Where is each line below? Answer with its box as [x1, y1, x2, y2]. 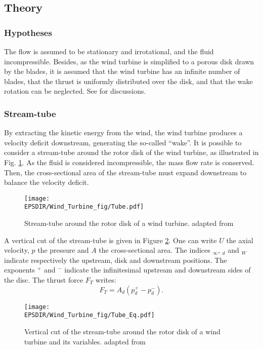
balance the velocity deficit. [4, 177, 89, 187]
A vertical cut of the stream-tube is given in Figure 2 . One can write [4, 235, 217, 245]
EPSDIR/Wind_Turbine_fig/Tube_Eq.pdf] [24, 312, 155, 319]
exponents [4, 264, 35, 275]
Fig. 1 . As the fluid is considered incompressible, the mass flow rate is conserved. [4, 157, 254, 167]
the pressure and [37, 245, 89, 255]
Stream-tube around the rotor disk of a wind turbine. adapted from [24, 218, 234, 228]
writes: [96, 275, 116, 285]
